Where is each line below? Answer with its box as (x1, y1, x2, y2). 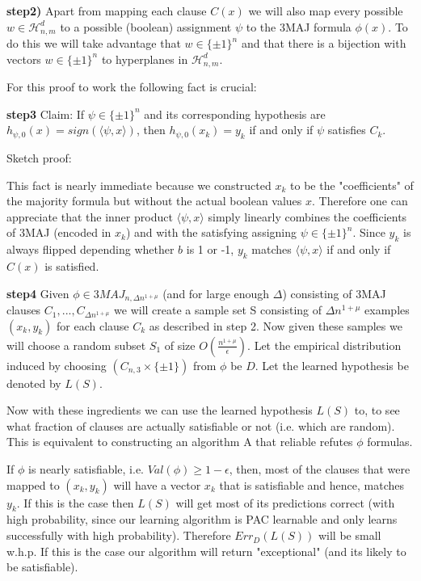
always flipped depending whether (6, 241, 175, 258)
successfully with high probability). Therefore (6, 527, 231, 544)
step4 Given (6, 284, 69, 301)
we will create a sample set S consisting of (114, 301, 322, 318)
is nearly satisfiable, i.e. (28, 461, 145, 478)
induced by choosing (6, 356, 107, 373)
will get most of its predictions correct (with (175, 494, 395, 511)
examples (364, 301, 410, 318)
